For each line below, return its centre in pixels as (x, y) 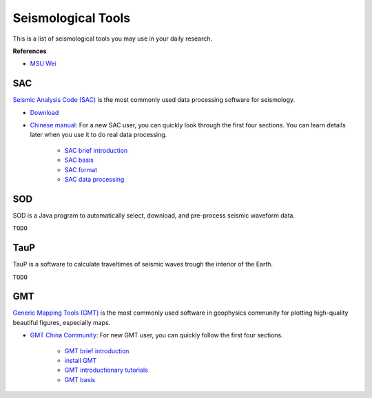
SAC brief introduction (96, 150)
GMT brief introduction (97, 350)
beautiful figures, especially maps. (62, 322)
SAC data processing (94, 179)
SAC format (81, 169)
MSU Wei (43, 64)
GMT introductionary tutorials (106, 370)
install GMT (81, 361)
